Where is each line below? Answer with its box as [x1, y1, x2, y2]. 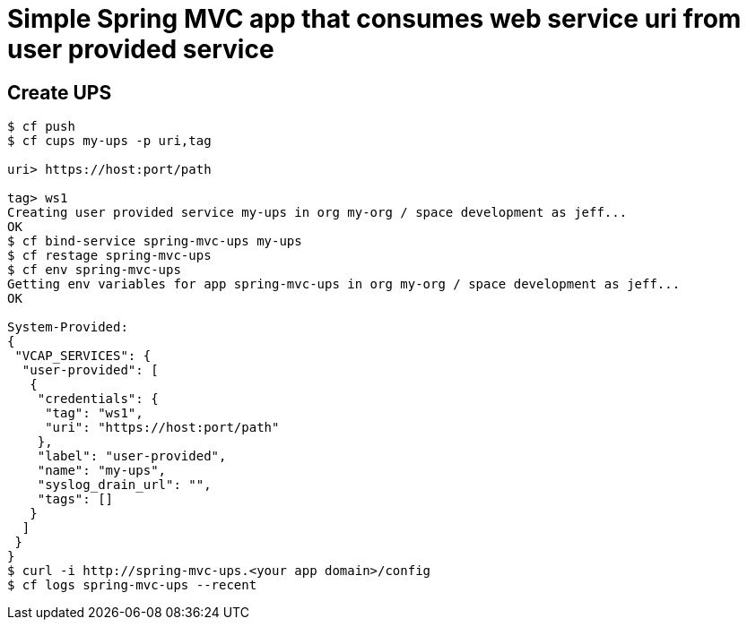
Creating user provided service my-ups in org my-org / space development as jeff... [7, 205, 628, 220]
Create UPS [7, 81, 112, 104]
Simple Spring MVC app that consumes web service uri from [7, 4, 742, 34]
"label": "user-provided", [37, 449, 227, 464]
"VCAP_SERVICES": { [14, 348, 152, 364]
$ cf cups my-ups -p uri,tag [7, 133, 212, 149]
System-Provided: [7, 320, 128, 335]
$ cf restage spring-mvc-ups [7, 248, 212, 263]
